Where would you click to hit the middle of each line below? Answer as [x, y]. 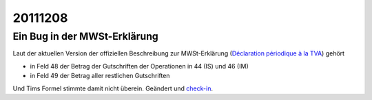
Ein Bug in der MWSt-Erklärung [85, 36]
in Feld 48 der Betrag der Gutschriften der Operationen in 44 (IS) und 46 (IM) [139, 66]
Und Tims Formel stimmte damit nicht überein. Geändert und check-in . [113, 88]
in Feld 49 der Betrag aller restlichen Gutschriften [100, 76]
